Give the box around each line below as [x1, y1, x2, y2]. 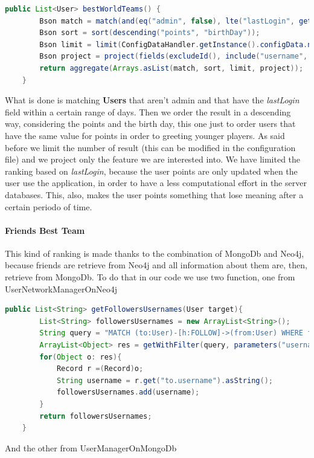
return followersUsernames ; [39, 411, 152, 421]
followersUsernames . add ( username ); [56, 388, 200, 397]
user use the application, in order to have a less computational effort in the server [5, 176, 307, 189]
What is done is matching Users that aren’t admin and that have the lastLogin [5, 94, 300, 106]
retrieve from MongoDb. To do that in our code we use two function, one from [5, 271, 295, 283]
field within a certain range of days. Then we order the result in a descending [5, 105, 291, 118]
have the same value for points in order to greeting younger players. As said [5, 129, 285, 141]
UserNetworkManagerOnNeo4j [5, 282, 118, 295]
